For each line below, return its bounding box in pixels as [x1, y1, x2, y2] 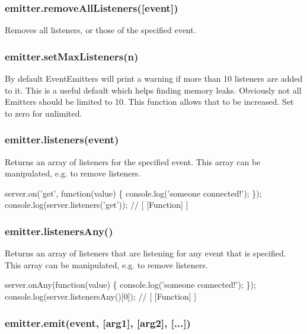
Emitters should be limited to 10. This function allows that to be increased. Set [5, 95, 294, 108]
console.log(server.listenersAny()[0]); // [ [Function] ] [5, 290, 197, 302]
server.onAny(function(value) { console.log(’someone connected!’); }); [5, 278, 256, 291]
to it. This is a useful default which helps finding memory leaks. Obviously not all [5, 83, 302, 96]
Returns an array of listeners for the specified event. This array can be [5, 155, 261, 168]
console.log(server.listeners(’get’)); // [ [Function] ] [5, 198, 188, 211]
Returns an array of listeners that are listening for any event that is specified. [5, 247, 286, 259]
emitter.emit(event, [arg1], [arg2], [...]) [5, 315, 191, 330]
